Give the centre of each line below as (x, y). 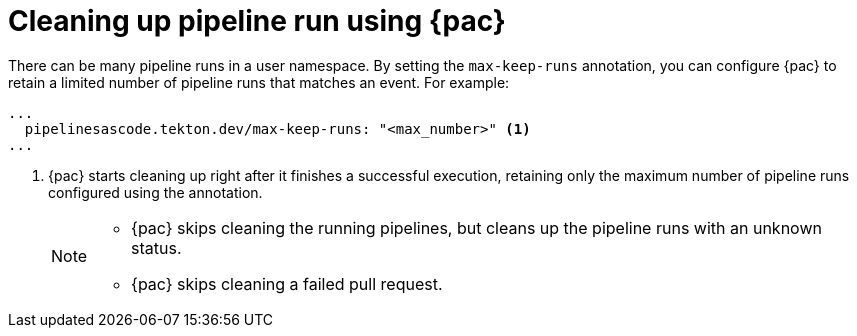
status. (156, 247)
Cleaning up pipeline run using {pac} (257, 21)
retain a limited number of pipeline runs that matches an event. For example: (259, 82)
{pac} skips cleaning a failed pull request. (287, 283)
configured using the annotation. (155, 192)
